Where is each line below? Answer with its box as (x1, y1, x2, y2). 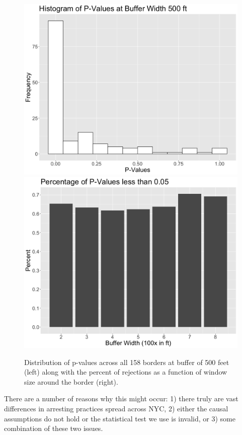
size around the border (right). (24, 376, 118, 387)
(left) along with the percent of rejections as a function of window (24, 367, 227, 377)
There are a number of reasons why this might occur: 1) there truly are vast (4, 393, 238, 404)
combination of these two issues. (4, 423, 103, 433)
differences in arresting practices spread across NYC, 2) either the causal (4, 403, 228, 413)
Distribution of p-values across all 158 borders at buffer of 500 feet (24, 356, 229, 367)
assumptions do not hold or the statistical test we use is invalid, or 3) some (4, 413, 235, 423)
